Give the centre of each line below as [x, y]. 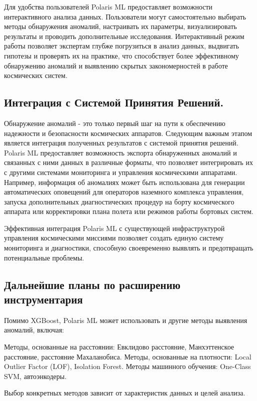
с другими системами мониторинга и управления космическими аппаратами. [121, 172]
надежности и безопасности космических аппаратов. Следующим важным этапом [128, 133]
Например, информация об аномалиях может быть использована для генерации [124, 182]
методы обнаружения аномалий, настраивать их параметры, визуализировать [120, 26]
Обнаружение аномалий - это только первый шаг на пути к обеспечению [115, 123]
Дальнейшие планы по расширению [92, 284]
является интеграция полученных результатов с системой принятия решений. [121, 143]
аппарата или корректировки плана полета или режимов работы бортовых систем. [129, 211]
